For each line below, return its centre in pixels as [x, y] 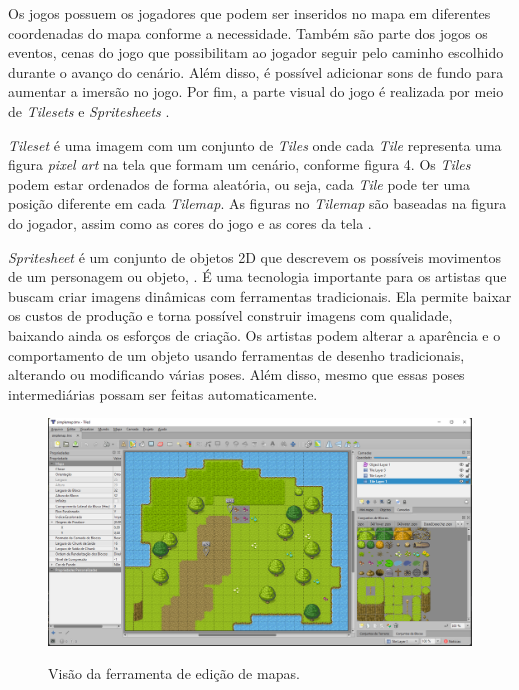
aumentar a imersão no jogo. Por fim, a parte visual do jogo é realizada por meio [256, 91]
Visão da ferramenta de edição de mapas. [174, 673]
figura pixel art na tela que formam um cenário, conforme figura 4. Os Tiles [239, 164]
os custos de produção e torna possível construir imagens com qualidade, [230, 315]
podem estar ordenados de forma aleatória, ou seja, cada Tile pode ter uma [239, 183]
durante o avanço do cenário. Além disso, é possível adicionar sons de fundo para [256, 71]
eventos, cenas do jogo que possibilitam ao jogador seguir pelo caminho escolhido [256, 52]
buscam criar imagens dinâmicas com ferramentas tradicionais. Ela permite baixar [260, 295]
